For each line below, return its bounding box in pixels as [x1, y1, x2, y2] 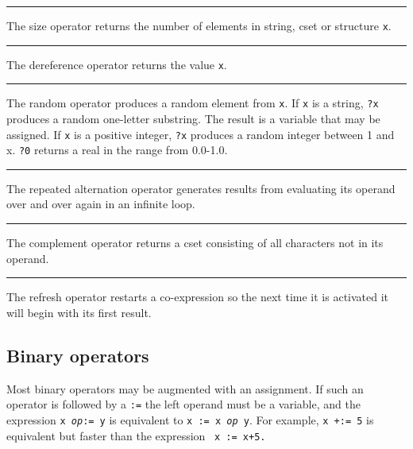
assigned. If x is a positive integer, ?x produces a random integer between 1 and [6, 126, 395, 142]
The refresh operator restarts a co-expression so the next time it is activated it [6, 288, 389, 305]
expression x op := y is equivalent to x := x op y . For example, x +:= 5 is [6, 411, 374, 428]
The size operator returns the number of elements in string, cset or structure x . [6, 17, 392, 33]
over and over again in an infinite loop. [6, 195, 195, 212]
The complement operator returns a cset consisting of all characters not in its [6, 234, 384, 251]
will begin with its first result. [6, 304, 152, 320]
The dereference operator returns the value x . [6, 56, 227, 72]
